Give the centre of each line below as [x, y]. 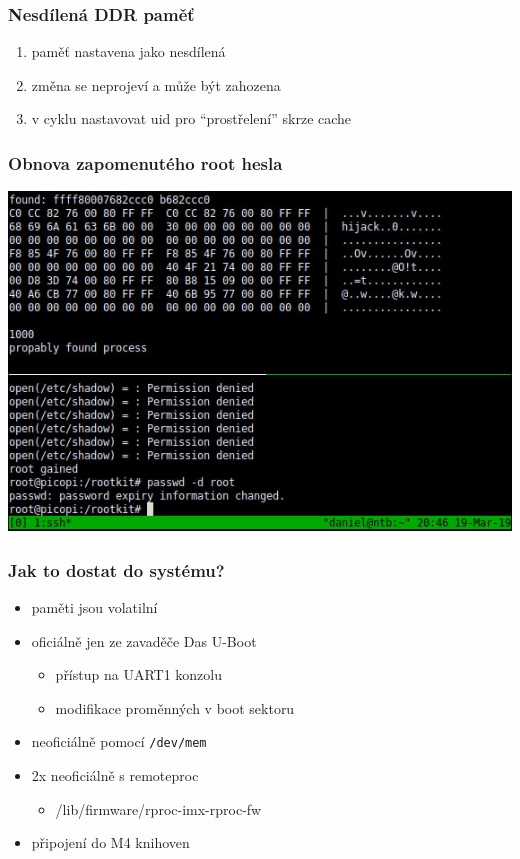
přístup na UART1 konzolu [138, 674]
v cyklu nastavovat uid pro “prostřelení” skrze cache [191, 118]
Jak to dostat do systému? [116, 569]
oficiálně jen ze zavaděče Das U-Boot [144, 640]
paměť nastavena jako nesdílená [128, 51]
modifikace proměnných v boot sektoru [175, 707]
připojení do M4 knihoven [110, 842]
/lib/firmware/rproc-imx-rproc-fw [158, 808]
